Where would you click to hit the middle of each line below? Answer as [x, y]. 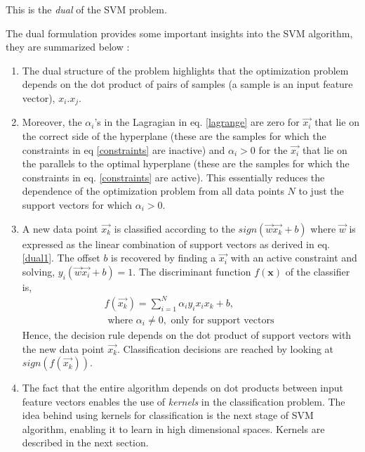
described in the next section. [85, 443]
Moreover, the [52, 122]
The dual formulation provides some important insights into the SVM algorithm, [179, 33]
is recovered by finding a [164, 258]
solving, [39, 271]
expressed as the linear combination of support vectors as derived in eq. [176, 244]
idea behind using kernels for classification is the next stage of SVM [168, 415]
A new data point [60, 228]
